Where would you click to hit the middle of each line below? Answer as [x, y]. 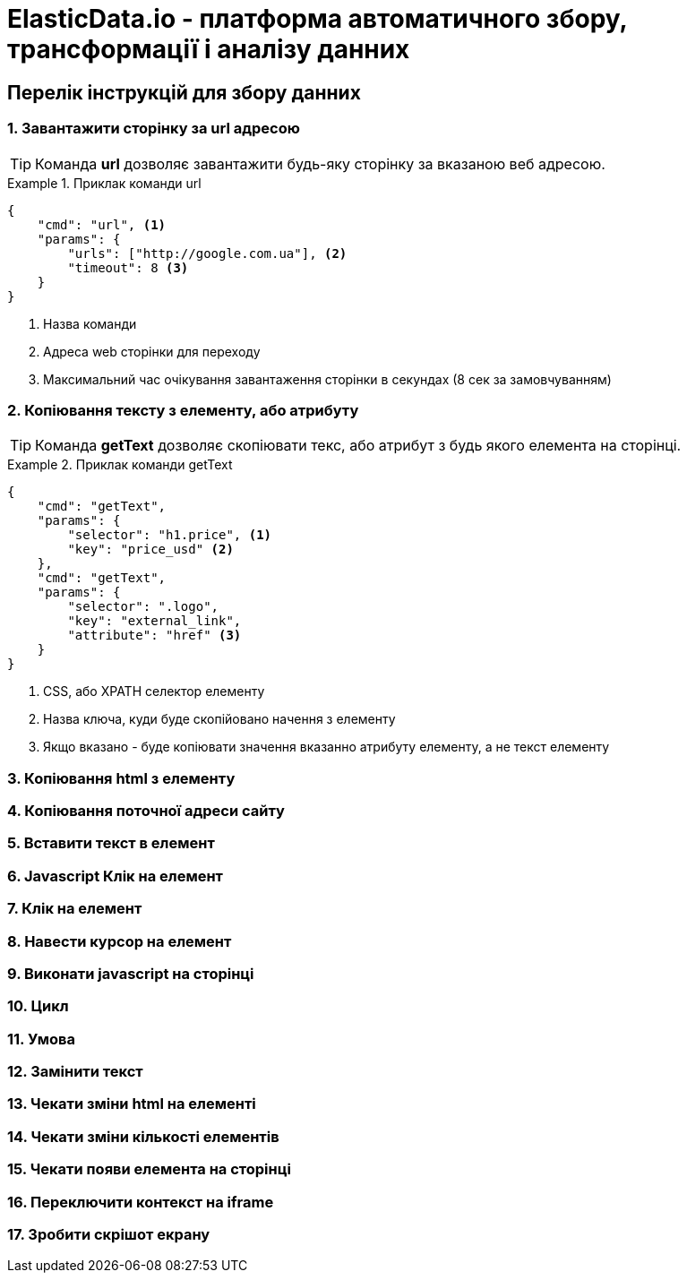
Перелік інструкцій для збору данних [184, 92]
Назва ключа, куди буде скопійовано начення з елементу [219, 719]
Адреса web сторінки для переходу [152, 351]
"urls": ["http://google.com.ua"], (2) [207, 253]
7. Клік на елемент [75, 909]
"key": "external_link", [155, 621]
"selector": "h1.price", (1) [170, 535]
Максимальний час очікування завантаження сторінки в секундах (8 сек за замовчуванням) [327, 379]
